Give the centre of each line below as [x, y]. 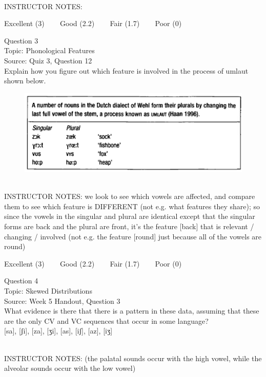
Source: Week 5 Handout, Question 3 [62, 301]
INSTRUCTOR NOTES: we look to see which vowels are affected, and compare [130, 196]
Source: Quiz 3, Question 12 [48, 60]
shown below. [25, 81]
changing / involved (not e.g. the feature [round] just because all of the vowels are [133, 236]
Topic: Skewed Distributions [48, 290]
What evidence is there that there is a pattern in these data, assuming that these [132, 311]
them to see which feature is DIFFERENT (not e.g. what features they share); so [132, 206]
